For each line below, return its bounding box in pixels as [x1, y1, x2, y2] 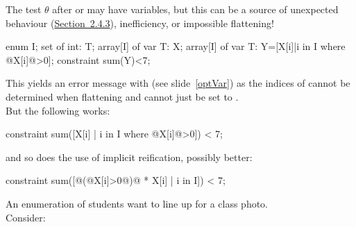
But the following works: [6, 103, 110, 117]
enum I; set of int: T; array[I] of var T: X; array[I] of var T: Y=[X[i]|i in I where [6, 39, 346, 53]
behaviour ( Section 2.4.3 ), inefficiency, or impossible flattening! [6, 15, 274, 30]
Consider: [6, 210, 46, 224]
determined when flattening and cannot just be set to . [6, 89, 239, 103]
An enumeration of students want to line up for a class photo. [6, 196, 268, 210]
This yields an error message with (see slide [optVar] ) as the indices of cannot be [6, 76, 350, 90]
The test [6, 2, 42, 16]
